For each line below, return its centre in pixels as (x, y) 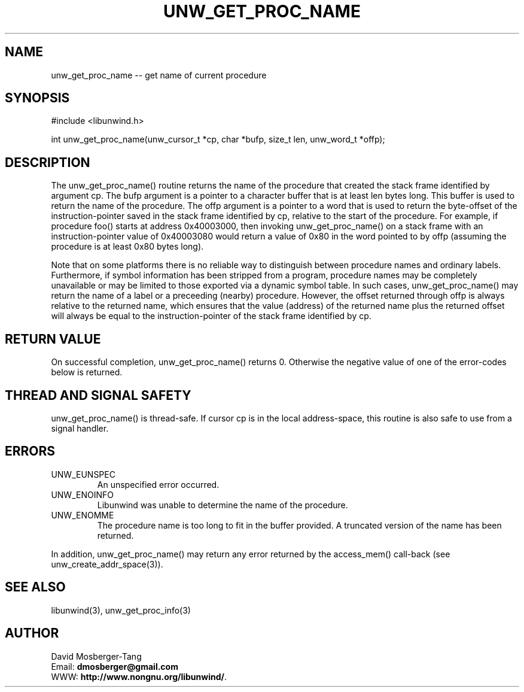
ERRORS (30, 451)
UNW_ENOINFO (82, 494)
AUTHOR (32, 633)
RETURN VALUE (53, 339)
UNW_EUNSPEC (83, 474)
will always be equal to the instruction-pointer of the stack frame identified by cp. (211, 316)
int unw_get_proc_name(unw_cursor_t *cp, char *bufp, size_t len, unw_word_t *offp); (218, 139)
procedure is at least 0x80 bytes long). (127, 247)
